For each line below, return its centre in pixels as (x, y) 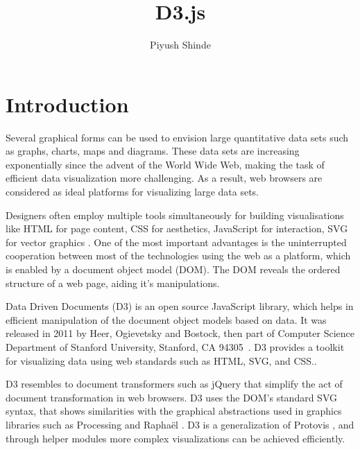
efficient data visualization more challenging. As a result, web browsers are (164, 178)
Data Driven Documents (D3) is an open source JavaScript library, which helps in (180, 306)
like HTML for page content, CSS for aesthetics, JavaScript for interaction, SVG (177, 228)
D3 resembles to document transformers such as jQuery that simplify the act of (174, 384)
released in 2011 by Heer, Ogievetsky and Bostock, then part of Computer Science (180, 333)
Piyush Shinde (180, 45)
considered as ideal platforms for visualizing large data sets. (132, 192)
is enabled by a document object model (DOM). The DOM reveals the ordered (173, 269)
